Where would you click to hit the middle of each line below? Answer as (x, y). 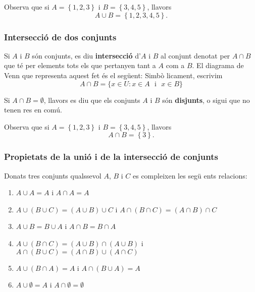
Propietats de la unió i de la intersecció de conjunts (111, 157)
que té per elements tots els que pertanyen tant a (80, 65)
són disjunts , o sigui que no (206, 100)
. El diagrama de (218, 65)
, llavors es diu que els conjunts (92, 100)
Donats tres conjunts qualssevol (53, 175)
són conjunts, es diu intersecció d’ (86, 55)
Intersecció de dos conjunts (60, 37)
